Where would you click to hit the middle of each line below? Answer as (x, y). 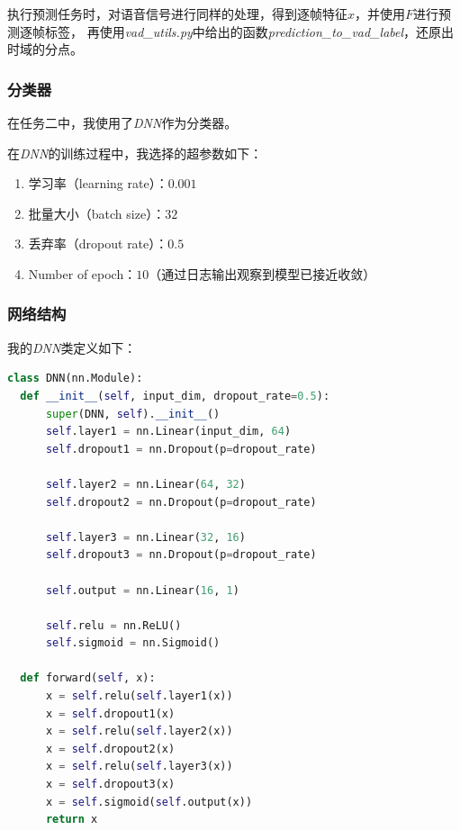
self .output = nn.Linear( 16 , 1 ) (142, 590)
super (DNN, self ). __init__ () (133, 414)
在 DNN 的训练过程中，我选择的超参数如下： (135, 153)
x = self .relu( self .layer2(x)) (139, 731)
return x (72, 820)
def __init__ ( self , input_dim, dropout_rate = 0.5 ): (175, 396)
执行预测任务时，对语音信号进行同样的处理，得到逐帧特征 (177, 14)
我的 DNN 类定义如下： (72, 347)
